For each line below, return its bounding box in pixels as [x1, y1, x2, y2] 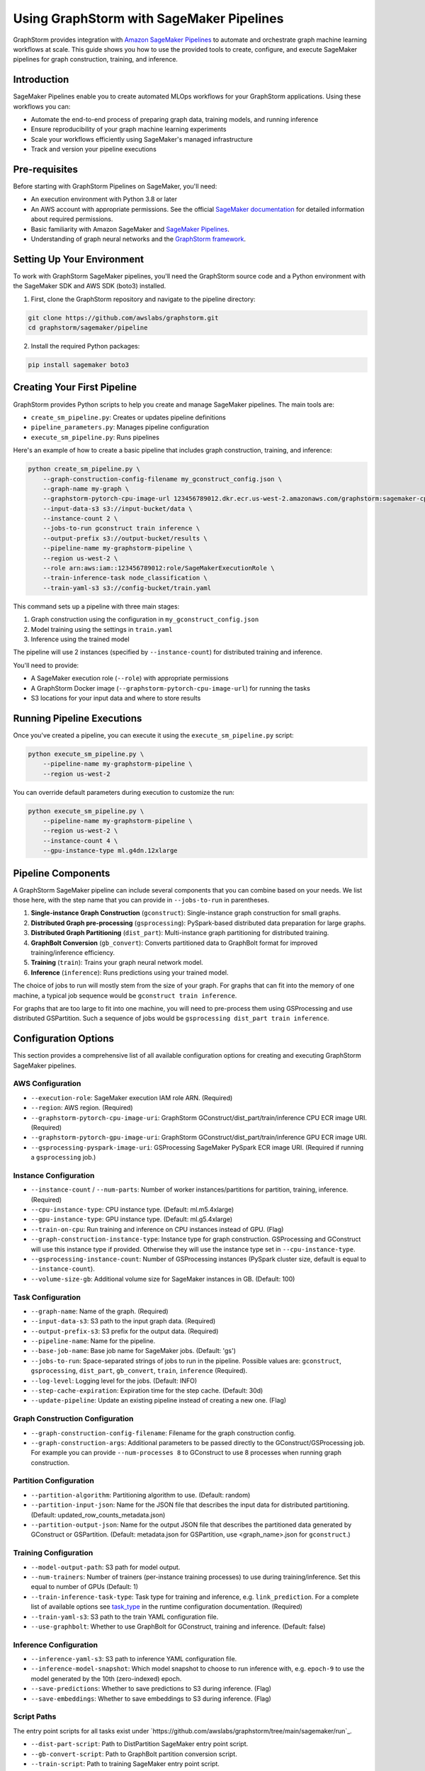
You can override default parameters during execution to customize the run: [13, 788, 235, 796]
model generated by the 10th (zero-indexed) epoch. [30, 1674, 182, 1682]
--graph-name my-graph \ [42, 485, 130, 492]
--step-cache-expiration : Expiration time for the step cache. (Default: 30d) [30, 1386, 263, 1395]
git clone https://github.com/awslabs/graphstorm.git [28, 314, 219, 322]
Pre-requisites [13, 164, 78, 175]
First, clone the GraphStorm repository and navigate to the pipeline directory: [30, 295, 256, 303]
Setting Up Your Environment [13, 253, 144, 265]
